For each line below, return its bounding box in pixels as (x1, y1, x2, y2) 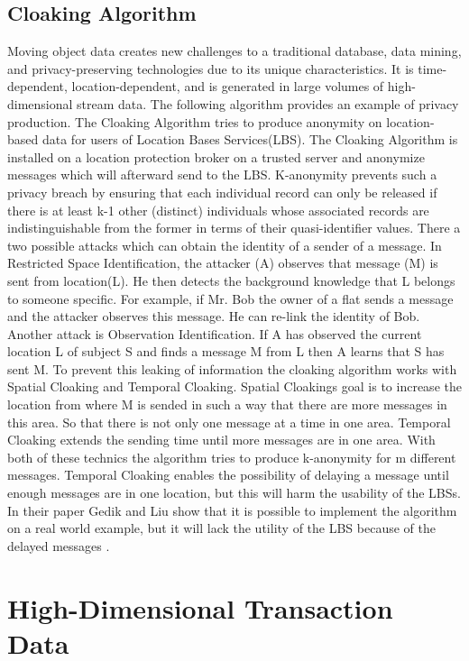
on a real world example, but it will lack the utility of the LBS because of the (7, 519, 436, 537)
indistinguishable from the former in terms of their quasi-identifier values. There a (7, 218, 461, 237)
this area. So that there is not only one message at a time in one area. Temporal (7, 412, 451, 431)
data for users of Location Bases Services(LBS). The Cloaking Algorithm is (41, 130, 458, 149)
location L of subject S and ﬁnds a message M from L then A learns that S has (7, 342, 445, 361)
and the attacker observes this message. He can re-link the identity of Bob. (7, 307, 420, 326)
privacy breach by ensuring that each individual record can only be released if (7, 182, 437, 201)
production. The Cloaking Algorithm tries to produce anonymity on (7, 112, 382, 131)
